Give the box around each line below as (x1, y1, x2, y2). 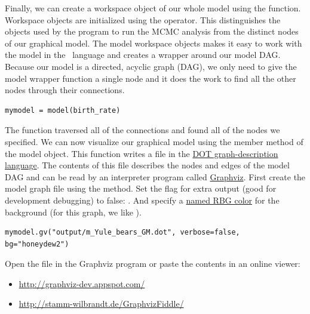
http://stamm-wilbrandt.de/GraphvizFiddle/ (19, 297, 184, 310)
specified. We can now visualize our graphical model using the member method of (5, 135, 303, 147)
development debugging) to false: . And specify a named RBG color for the (5, 193, 280, 206)
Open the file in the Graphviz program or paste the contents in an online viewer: (5, 257, 300, 270)
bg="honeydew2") (5, 239, 69, 248)
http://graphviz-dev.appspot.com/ (19, 277, 145, 290)
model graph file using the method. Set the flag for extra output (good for (5, 182, 277, 195)
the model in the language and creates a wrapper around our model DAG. (5, 48, 281, 61)
